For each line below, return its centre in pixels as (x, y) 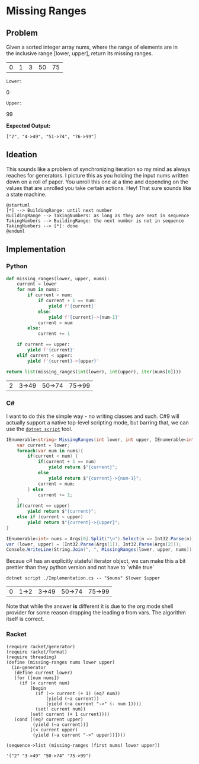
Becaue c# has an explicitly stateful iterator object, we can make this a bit (96, 561)
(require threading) (32, 657)
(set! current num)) (60, 709)
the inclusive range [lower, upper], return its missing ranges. (80, 53)
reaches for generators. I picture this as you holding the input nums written (97, 175)
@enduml (16, 231)
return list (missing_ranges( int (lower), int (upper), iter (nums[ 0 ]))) (94, 372)
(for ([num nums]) (37, 678)
